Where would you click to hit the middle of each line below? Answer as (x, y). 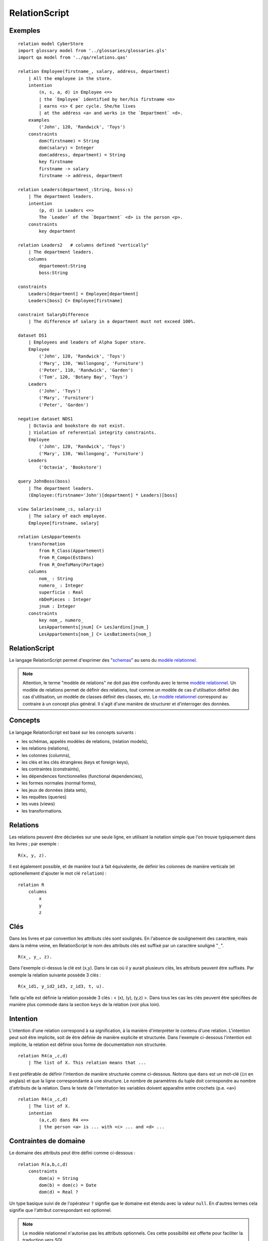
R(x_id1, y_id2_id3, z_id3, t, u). (61, 986)
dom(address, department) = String (82, 155)
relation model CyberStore (51, 44)
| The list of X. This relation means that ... (87, 1063)
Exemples (25, 31)
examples (39, 120)
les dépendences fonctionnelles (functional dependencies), (82, 776)
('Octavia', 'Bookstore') (70, 467)
